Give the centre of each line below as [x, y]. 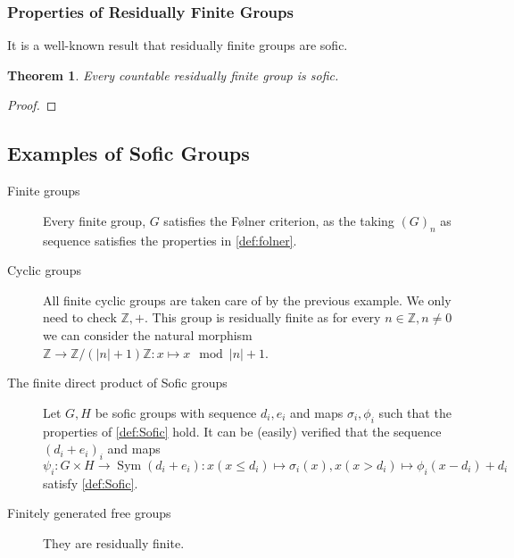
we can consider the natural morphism [148, 334]
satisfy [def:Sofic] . [91, 483]
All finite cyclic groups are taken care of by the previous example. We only [247, 300]
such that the [415, 412]
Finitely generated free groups [89, 513]
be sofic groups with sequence [176, 412]
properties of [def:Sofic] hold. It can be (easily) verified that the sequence [242, 431]
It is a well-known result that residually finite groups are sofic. [178, 45]
